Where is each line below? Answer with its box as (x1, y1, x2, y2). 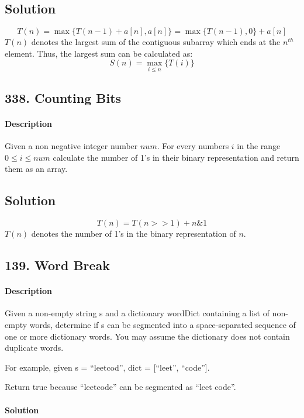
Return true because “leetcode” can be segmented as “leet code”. (5, 381, 236, 393)
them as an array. (5, 163, 68, 175)
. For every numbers (157, 140, 229, 152)
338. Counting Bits (5, 89, 122, 106)
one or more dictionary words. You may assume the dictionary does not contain (5, 330, 290, 342)
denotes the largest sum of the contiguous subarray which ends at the (31, 36, 281, 48)
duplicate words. (5, 341, 64, 354)
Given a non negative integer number (5, 140, 138, 152)
